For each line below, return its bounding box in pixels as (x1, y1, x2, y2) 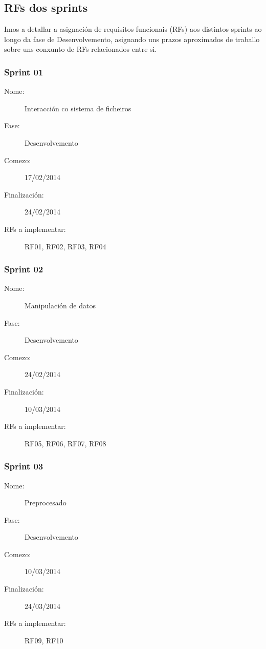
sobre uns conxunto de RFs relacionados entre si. (4, 44, 157, 54)
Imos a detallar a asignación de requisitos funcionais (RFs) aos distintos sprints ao (4, 24, 262, 34)
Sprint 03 (4, 460, 43, 473)
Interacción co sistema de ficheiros (25, 103, 131, 113)
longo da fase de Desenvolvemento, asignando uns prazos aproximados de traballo (4, 33, 260, 44)
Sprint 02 (4, 263, 43, 276)
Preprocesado (25, 497, 66, 508)
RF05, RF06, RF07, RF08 (25, 438, 106, 448)
